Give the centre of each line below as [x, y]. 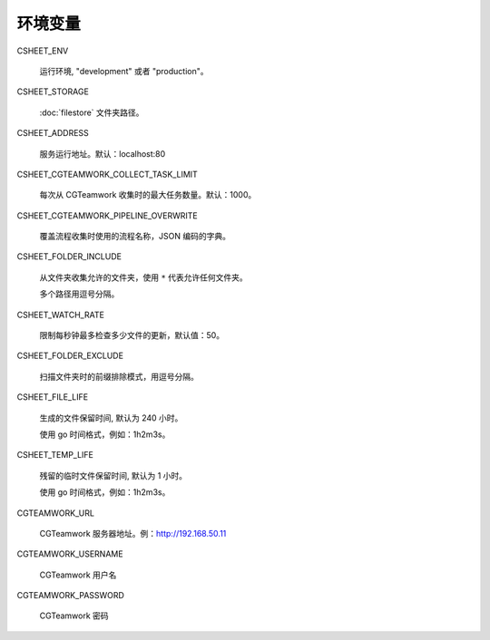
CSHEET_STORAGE [53, 92]
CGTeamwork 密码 [74, 616]
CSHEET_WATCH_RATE [60, 315]
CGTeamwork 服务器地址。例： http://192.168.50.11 [133, 533]
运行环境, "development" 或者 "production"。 [124, 71]
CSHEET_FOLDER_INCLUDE [69, 257]
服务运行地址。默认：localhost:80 [103, 153]
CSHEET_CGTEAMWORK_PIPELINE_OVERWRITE [108, 215]
